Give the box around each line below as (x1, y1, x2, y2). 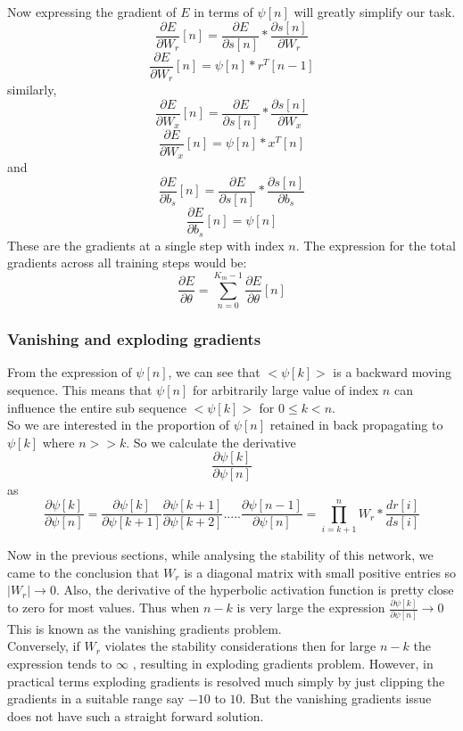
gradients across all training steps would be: (7, 253, 247, 272)
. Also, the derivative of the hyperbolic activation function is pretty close (55, 580, 454, 599)
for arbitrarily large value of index (192, 381, 379, 399)
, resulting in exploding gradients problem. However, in (132, 653, 434, 672)
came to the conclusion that (7, 563, 160, 581)
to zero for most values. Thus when (7, 598, 200, 617)
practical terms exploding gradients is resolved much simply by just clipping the (7, 671, 445, 690)
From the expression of (7, 363, 132, 382)
